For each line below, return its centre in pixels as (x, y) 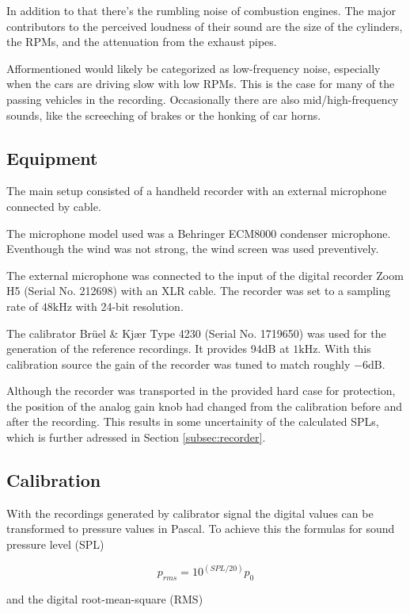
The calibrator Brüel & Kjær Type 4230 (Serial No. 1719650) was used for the (196, 333)
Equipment (52, 157)
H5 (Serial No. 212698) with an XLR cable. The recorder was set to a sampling (199, 291)
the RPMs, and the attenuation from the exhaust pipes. (142, 42)
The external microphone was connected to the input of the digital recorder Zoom (205, 275)
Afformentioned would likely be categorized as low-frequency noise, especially (194, 68)
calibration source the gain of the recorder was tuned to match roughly (178, 364)
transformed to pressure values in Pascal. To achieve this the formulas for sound (201, 529)
